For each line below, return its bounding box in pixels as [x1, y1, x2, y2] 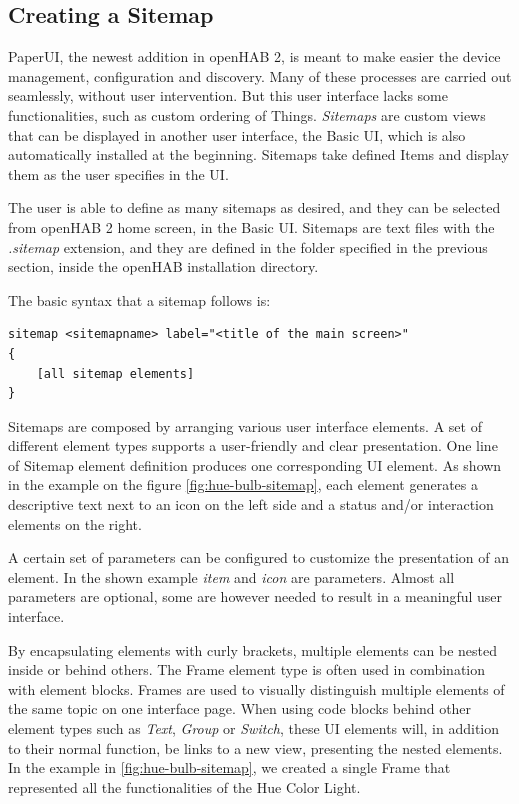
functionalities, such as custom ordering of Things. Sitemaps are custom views [8, 104, 486, 125]
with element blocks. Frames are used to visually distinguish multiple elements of [8, 678, 505, 699]
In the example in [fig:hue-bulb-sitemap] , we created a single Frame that [8, 757, 451, 778]
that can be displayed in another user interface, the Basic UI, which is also [8, 124, 466, 145]
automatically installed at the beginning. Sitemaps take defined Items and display [8, 144, 509, 165]
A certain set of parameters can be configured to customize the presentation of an [8, 547, 509, 568]
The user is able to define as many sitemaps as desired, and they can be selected [8, 197, 501, 218]
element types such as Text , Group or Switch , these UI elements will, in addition [8, 718, 500, 739]
